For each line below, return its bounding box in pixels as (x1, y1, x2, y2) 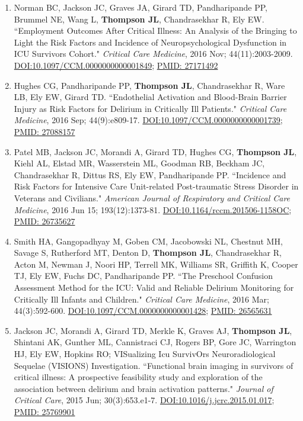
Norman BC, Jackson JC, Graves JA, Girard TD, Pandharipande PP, (14, 1, 267, 13)
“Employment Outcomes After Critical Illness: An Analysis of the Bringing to (14, 24, 297, 37)
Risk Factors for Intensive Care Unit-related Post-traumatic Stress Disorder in (14, 180, 299, 192)
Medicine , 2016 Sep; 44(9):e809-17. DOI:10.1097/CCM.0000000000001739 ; (14, 114, 283, 126)
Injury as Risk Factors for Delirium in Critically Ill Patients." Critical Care (14, 102, 287, 114)
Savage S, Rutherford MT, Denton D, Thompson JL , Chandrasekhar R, (14, 246, 282, 259)
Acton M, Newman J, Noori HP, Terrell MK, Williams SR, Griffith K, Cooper (14, 258, 298, 270)
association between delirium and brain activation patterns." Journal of (14, 382, 273, 394)
